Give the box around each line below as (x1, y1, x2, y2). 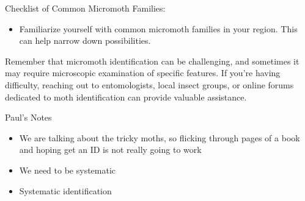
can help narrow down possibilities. (19, 34, 151, 47)
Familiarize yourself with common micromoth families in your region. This (19, 22, 298, 35)
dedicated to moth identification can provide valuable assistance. (5, 90, 247, 103)
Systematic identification (19, 184, 112, 197)
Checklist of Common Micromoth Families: (5, 2, 166, 14)
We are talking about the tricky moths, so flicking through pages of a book (19, 131, 300, 144)
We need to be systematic (19, 163, 116, 176)
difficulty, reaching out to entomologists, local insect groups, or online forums (5, 78, 294, 91)
